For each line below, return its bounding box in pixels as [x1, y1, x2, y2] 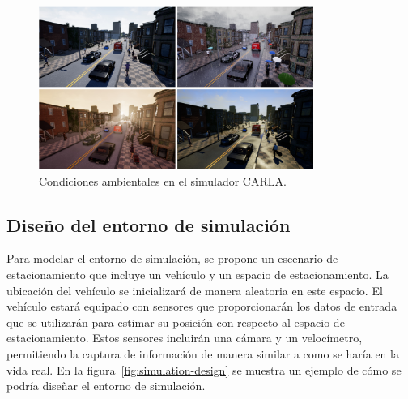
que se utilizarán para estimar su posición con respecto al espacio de [6, 313, 345, 330]
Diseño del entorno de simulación [6, 212, 291, 237]
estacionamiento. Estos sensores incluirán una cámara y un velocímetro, [6, 329, 363, 346]
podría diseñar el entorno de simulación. [6, 377, 206, 394]
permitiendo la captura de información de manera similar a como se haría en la [6, 345, 399, 362]
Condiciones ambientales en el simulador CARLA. [39, 172, 287, 189]
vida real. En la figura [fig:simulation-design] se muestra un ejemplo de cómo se [6, 361, 402, 378]
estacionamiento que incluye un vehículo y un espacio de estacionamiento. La [6, 266, 389, 283]
